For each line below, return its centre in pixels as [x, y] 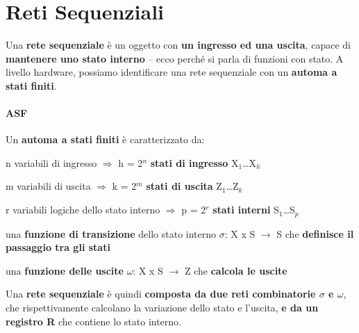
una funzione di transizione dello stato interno [111, 233]
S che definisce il [315, 233]
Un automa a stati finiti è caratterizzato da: [105, 139]
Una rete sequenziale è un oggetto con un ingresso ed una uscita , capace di [178, 45]
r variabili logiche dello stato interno [83, 210]
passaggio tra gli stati [58, 247]
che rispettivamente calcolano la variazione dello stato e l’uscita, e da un [162, 307]
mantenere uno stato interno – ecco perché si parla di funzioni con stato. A [175, 58]
